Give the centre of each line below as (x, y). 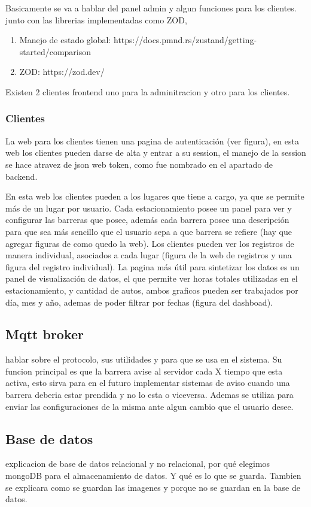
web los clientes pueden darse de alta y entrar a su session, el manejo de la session (156, 153)
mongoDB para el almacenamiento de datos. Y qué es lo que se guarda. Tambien (153, 476)
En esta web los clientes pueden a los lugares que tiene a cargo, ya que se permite (155, 196)
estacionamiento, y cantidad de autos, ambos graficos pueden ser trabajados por (152, 290)
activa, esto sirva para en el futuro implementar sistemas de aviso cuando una (148, 383)
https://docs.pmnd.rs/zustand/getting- (185, 40)
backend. (22, 176)
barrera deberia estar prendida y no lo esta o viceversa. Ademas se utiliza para (150, 395)
